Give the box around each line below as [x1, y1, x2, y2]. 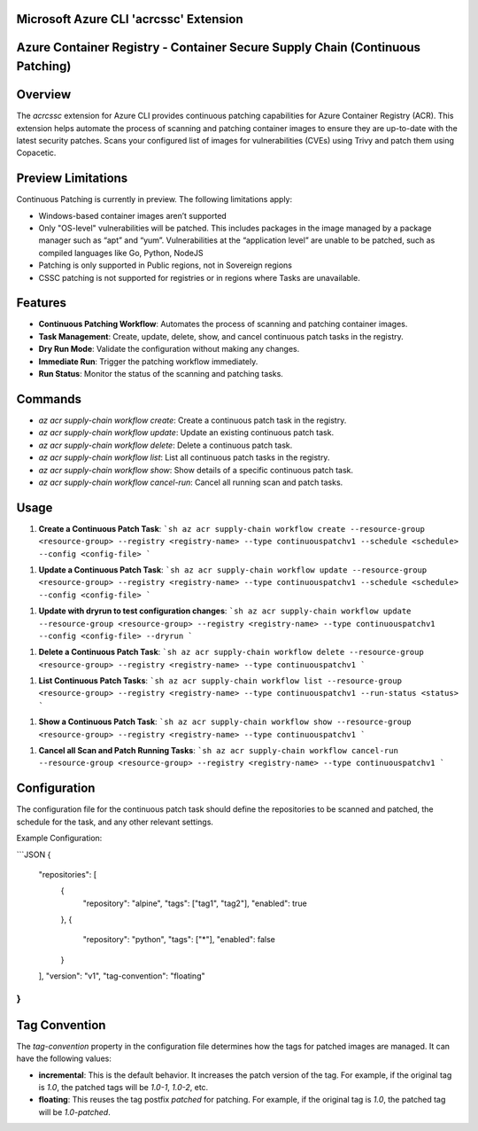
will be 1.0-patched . [38, 1106, 111, 1117]
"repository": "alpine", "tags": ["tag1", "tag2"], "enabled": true [82, 898, 307, 909]
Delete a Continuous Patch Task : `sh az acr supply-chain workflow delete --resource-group [38, 647, 424, 658]
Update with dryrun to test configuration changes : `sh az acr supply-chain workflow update [38, 605, 412, 616]
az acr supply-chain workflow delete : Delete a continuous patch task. [38, 440, 293, 450]
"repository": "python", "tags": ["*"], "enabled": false [82, 934, 276, 945]
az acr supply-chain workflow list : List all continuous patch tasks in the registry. [38, 452, 330, 463]
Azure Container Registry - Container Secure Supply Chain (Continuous [16, 40, 420, 55]
